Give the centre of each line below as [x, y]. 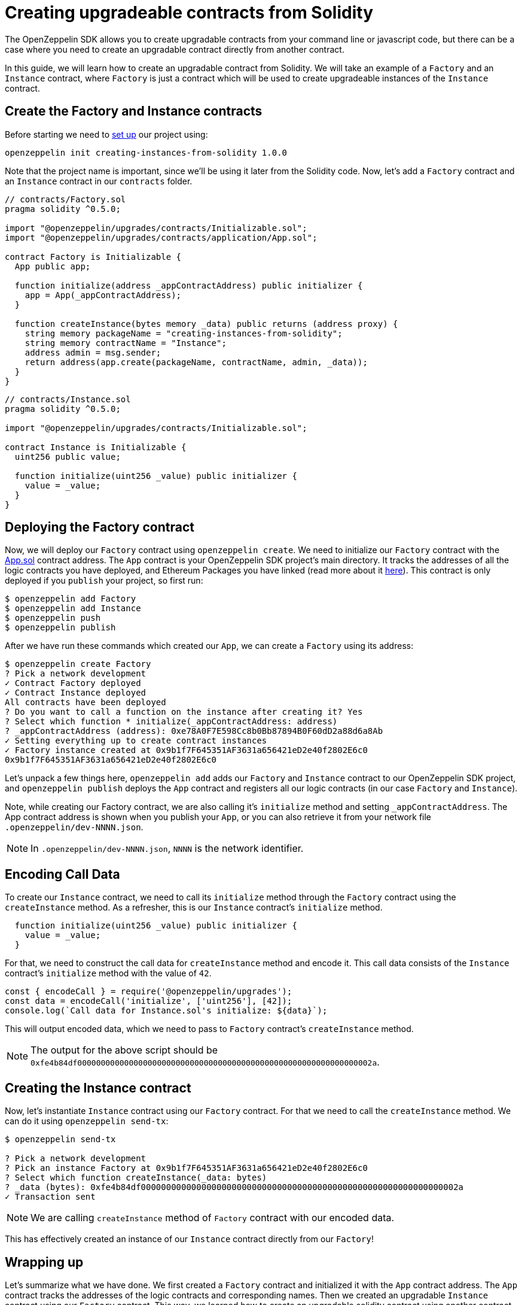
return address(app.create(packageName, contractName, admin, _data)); [196, 362]
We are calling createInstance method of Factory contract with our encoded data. [213, 1218]
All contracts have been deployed [86, 702]
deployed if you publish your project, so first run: [104, 581]
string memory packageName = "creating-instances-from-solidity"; [184, 333]
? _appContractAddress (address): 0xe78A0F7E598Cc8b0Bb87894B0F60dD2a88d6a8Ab [194, 731]
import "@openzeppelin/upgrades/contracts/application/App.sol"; [161, 237]
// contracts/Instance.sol [68, 399]
